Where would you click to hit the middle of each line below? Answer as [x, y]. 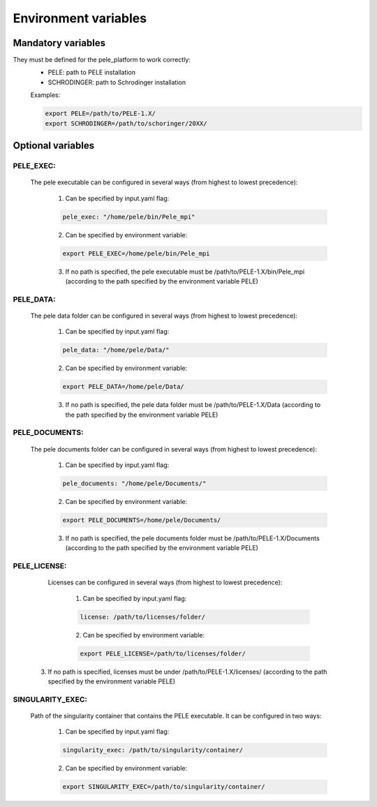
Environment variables [80, 18]
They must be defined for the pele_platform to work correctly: [102, 60]
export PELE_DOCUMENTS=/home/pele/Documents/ [142, 520]
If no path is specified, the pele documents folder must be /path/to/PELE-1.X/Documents [193, 538]
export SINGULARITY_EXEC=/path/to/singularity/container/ [164, 787]
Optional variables [53, 146]
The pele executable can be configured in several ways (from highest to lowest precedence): [164, 182]
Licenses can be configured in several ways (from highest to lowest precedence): [165, 582]
